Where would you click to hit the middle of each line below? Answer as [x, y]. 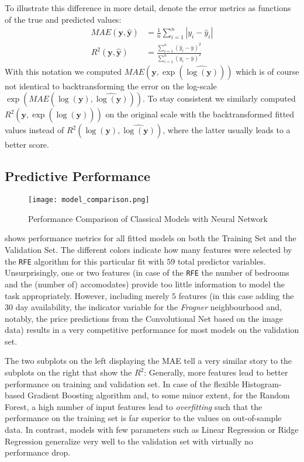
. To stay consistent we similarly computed [219, 98]
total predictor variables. [222, 261]
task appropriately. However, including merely [87, 295]
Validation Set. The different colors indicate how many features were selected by [148, 250]
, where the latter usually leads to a [227, 130]
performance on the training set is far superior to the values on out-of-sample [143, 418]
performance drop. [38, 452]
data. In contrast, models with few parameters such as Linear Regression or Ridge [152, 430]
